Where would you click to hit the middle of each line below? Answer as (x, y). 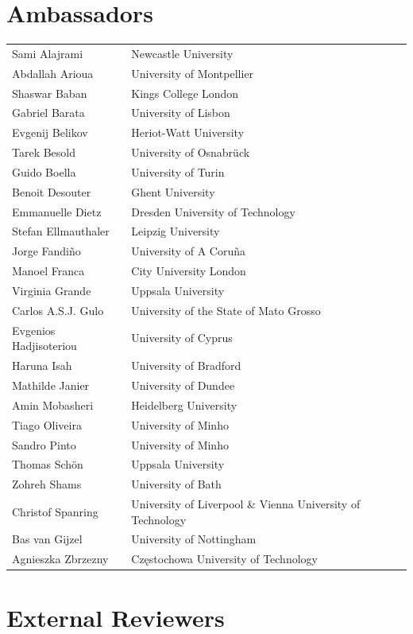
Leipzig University (176, 231)
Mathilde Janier (51, 385)
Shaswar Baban (50, 93)
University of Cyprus (182, 338)
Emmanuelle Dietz (57, 211)
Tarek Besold (44, 152)
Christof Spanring (55, 511)
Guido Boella (44, 171)
